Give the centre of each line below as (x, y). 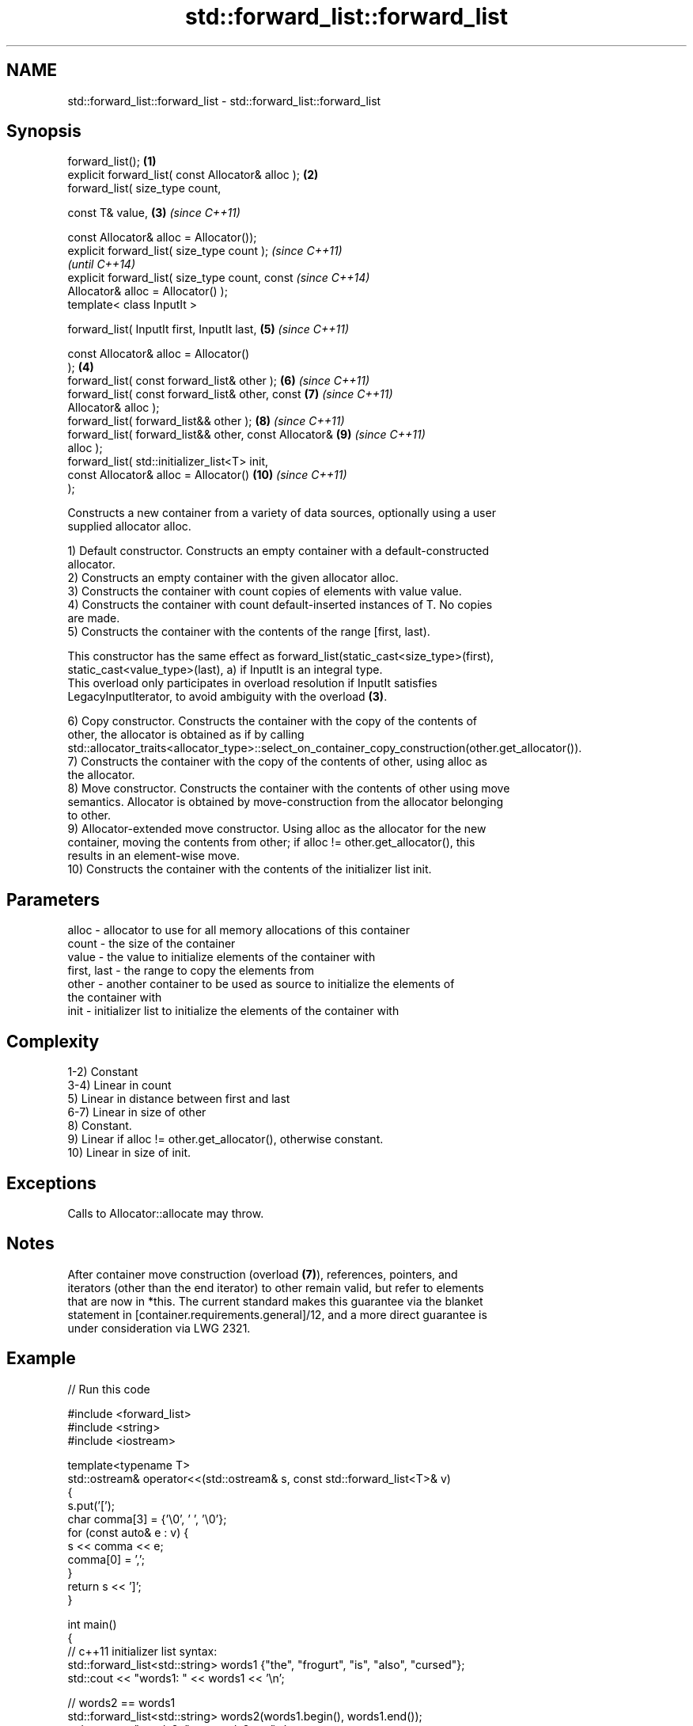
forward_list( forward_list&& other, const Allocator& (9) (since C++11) (246, 435)
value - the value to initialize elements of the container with (222, 957)
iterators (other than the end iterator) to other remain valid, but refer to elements (276, 1287)
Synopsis (44, 131)
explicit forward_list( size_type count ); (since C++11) (205, 251)
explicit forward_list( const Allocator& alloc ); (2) (193, 175)
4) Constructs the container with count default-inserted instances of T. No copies (280, 605)
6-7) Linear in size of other (137, 1112)
